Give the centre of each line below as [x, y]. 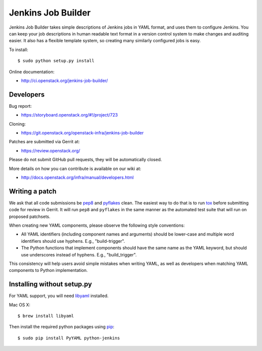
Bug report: [20, 106]
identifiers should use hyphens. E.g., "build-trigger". [73, 241]
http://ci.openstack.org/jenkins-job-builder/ [65, 81]
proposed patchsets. [30, 217]
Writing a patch [33, 191]
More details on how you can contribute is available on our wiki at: [75, 168]
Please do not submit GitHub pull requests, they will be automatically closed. [85, 160]
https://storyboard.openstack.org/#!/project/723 [70, 115]
